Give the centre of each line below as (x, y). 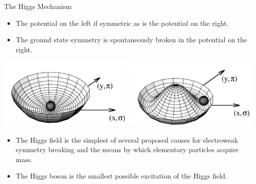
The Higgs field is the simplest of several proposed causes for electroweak (127, 139)
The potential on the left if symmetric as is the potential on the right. (122, 23)
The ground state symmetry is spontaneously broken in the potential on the (131, 40)
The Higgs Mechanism (38, 6)
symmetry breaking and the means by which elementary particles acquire (127, 149)
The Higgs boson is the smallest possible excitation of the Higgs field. (122, 176)
